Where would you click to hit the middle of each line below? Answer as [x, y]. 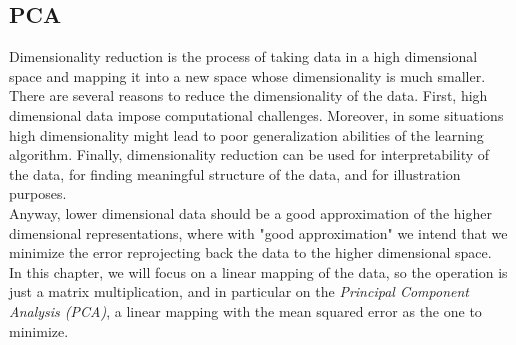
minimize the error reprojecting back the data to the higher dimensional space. [250, 252]
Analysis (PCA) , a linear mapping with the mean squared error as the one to [245, 310]
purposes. [38, 193]
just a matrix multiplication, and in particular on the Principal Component [239, 291]
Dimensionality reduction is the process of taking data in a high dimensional [243, 56]
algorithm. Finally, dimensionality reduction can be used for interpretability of [249, 154]
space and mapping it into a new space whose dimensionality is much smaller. [247, 75]
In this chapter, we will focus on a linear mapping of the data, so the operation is [258, 271]
